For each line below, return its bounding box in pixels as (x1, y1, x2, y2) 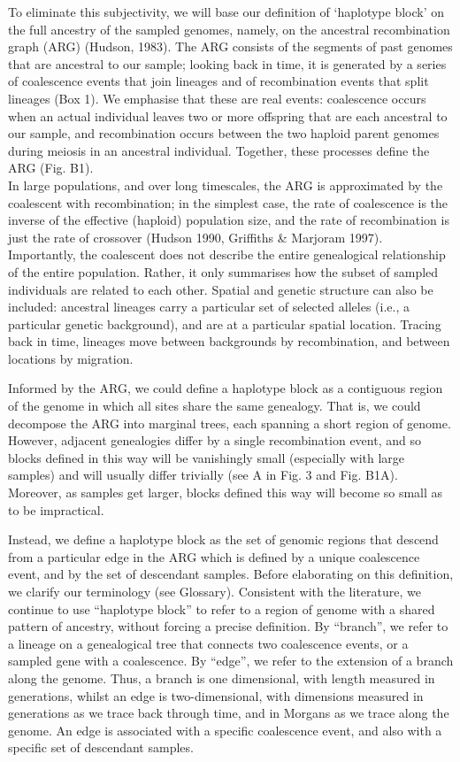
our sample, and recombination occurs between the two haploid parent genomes (8, 124, 440, 142)
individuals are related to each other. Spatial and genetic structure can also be (8, 280, 433, 298)
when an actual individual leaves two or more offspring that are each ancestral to (8, 106, 448, 125)
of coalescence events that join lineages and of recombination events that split (8, 72, 429, 90)
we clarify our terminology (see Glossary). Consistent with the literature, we (8, 582, 421, 600)
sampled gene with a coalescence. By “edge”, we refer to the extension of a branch (8, 651, 454, 670)
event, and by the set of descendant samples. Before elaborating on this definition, (8, 565, 454, 583)
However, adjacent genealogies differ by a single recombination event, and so (8, 431, 421, 450)
